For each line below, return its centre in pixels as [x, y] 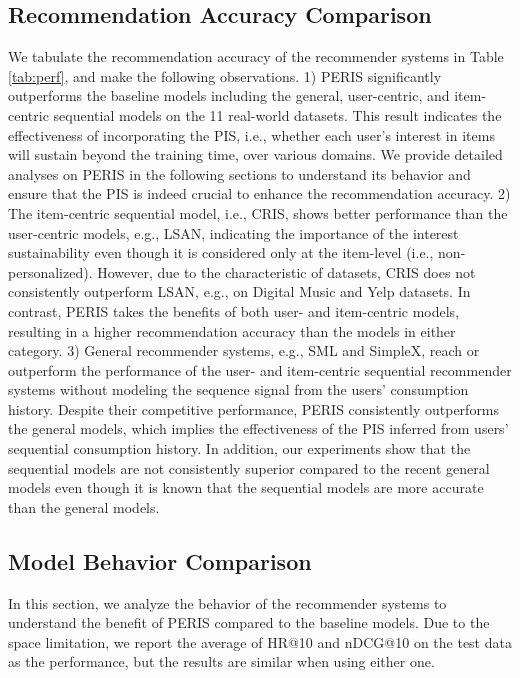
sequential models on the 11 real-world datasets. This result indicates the [277, 114]
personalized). [50, 271]
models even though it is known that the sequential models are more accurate [246, 487]
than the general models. [84, 506]
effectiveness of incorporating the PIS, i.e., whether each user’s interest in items [251, 134]
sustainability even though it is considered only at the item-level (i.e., [221, 252]
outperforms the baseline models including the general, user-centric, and [229, 95]
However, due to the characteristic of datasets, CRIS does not [286, 271]
